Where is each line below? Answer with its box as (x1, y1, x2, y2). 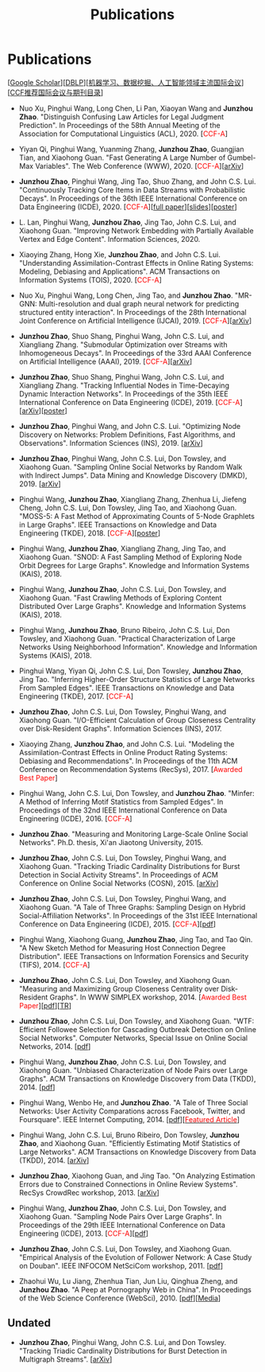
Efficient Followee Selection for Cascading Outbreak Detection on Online (18, 1024, 257, 1034)
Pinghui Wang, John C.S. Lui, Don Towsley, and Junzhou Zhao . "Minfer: (18, 788, 255, 797)
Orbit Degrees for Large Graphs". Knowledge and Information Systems (18, 560, 250, 570)
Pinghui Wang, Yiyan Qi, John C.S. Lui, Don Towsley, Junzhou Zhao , (18, 666, 244, 676)
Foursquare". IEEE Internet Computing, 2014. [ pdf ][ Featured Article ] (18, 1114, 240, 1124)
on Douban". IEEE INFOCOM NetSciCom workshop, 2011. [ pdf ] (18, 1261, 224, 1270)
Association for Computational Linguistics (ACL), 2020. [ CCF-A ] (18, 129, 228, 138)
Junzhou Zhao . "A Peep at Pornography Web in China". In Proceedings (18, 1284, 252, 1294)
